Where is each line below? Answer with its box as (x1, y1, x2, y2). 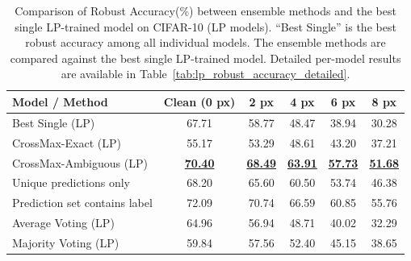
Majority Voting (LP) (12, 234, 120, 251)
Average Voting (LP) (12, 214, 115, 231)
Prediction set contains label (12, 194, 153, 211)
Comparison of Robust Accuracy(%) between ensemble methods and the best (15, 2, 396, 19)
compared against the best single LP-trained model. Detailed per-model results (10, 49, 401, 66)
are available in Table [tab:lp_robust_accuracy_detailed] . (61, 65, 350, 82)
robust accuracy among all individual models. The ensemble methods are (25, 34, 386, 51)
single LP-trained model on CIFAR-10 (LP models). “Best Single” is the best (15, 18, 396, 35)
